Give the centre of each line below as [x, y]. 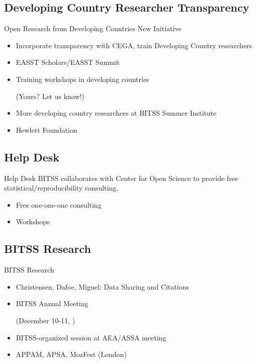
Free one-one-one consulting [59, 204]
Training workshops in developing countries [82, 79]
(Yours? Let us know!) [50, 96]
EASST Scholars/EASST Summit [68, 62]
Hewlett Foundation [47, 129]
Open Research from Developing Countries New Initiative [93, 28]
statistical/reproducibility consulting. [61, 188]
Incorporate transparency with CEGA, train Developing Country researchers [134, 45]
